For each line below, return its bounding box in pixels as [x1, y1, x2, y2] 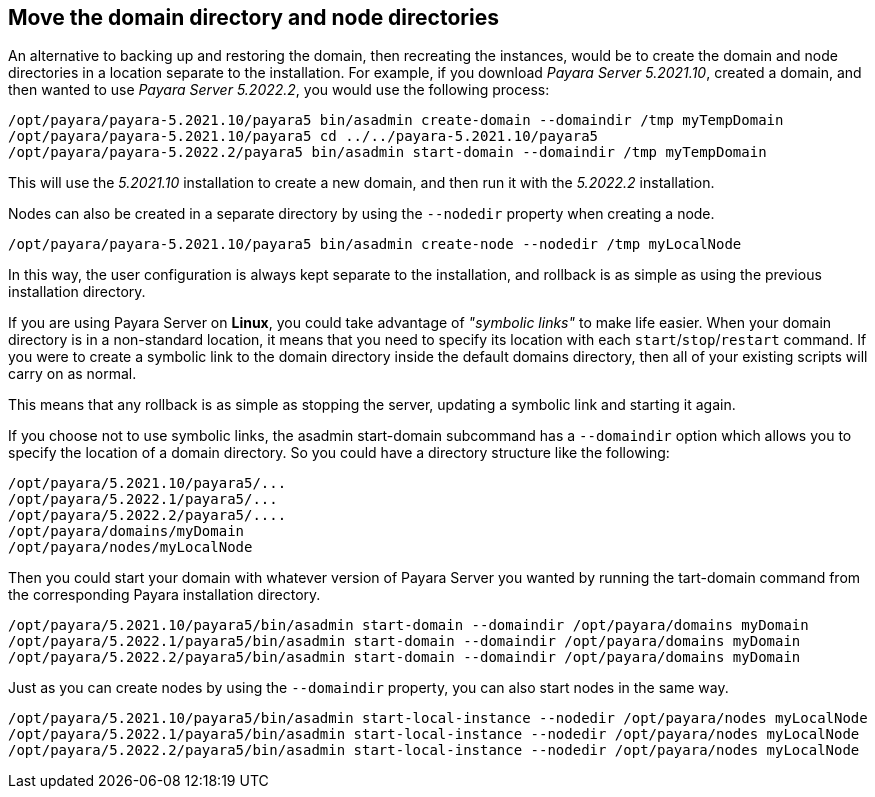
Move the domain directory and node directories [8, 5, 499, 30]
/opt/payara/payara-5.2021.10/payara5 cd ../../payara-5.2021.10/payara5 [8, 128, 599, 145]
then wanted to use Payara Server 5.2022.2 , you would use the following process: [8, 81, 550, 99]
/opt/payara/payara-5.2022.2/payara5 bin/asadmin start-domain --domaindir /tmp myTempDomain [8, 144, 767, 161]
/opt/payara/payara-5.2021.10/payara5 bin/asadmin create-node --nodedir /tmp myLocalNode [8, 236, 742, 253]
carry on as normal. [8, 365, 137, 383]
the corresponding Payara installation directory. [8, 586, 321, 604]
